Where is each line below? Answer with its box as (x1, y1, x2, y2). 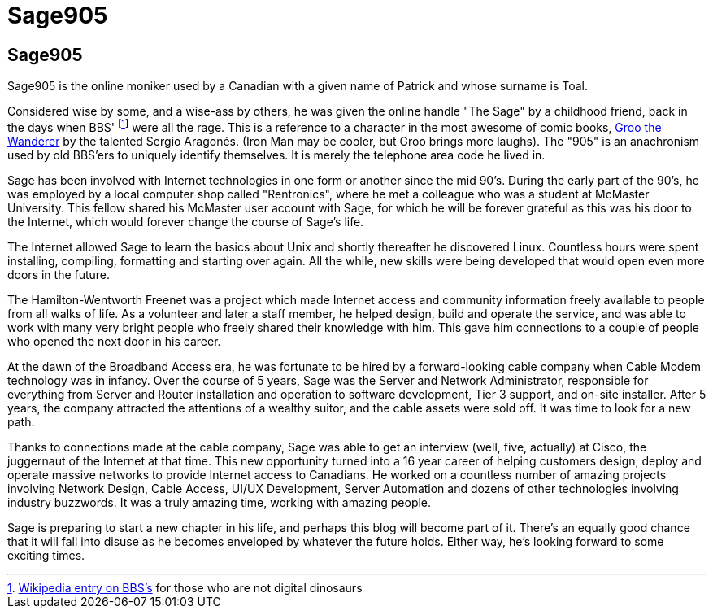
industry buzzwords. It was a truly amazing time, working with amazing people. (7, 495, 432, 509)
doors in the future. (7, 267, 111, 281)
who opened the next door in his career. (7, 334, 221, 348)
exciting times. (7, 547, 85, 562)
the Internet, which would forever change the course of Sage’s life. (7, 214, 364, 229)
